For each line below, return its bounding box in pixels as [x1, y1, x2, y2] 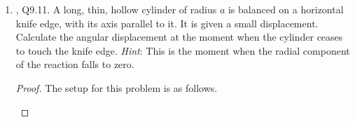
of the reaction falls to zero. [15, 57, 134, 72]
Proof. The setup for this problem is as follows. [15, 80, 218, 95]
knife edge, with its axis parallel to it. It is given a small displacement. [15, 15, 319, 30]
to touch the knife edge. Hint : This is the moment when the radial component [15, 43, 350, 57]
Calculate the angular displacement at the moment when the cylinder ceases [15, 29, 343, 44]
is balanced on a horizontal [228, 2, 344, 16]
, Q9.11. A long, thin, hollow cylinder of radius [15, 2, 217, 16]
